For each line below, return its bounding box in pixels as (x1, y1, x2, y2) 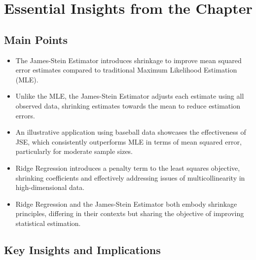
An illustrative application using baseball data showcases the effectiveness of (15, 127, 246, 137)
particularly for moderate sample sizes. (15, 146, 133, 156)
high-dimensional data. (15, 182, 85, 192)
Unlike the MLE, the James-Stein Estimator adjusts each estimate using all (15, 91, 244, 101)
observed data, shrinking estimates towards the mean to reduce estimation (15, 100, 240, 111)
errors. (15, 110, 35, 120)
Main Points (4, 32, 68, 47)
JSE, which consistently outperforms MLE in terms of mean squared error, (15, 136, 242, 147)
